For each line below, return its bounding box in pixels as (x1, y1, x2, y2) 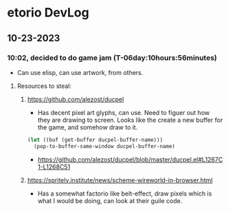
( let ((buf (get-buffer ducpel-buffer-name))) (27, 136, 163, 143)
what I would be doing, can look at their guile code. (37, 196, 183, 204)
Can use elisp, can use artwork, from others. (16, 68, 143, 76)
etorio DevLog (7, 5, 89, 21)
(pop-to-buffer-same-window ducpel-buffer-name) (33, 142, 176, 149)
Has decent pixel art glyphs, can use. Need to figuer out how (37, 108, 210, 116)
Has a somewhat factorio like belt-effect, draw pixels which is (37, 189, 212, 198)
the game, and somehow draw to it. (37, 123, 138, 131)
